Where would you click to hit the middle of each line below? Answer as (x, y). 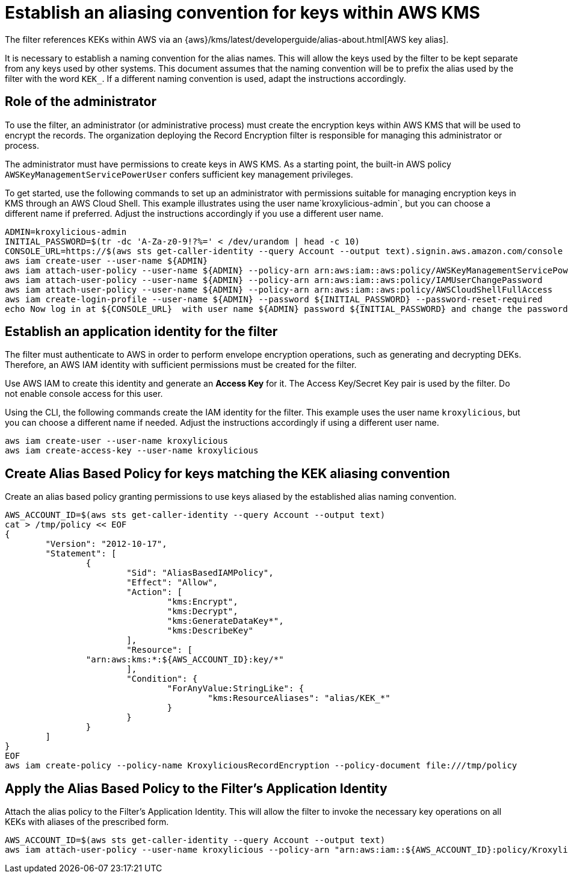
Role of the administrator (81, 102)
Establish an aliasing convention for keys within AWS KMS (242, 13)
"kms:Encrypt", (202, 602)
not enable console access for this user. (84, 394)
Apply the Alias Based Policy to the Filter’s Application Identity (196, 788)
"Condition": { (162, 679)
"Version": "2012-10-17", (106, 544)
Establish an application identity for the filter (141, 332)
